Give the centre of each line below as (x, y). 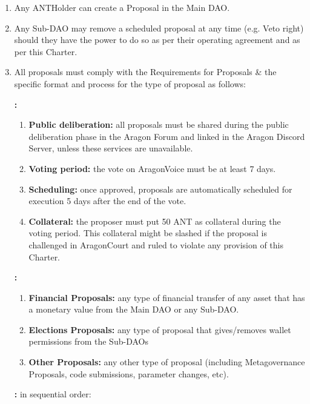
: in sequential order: (53, 394)
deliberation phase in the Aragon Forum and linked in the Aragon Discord (167, 136)
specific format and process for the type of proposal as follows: (130, 83)
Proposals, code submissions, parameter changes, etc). (129, 373)
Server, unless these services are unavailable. (111, 148)
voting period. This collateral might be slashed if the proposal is (148, 233)
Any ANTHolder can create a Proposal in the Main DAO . (122, 7)
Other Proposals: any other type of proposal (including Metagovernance (167, 362)
